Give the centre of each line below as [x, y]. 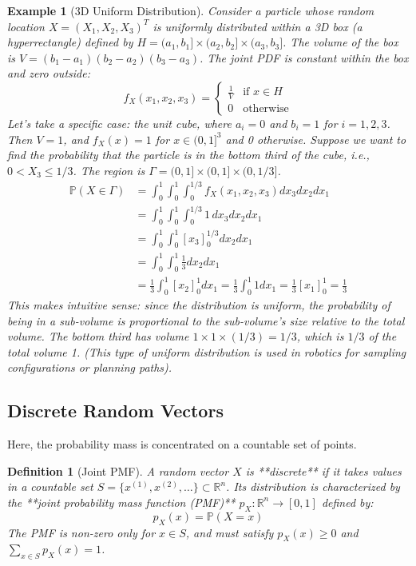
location [26, 26]
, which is [320, 336]
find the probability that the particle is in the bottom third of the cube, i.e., [188, 155]
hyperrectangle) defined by [70, 42]
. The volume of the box [341, 42]
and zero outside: [49, 73]
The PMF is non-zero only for [81, 532]
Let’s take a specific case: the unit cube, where [119, 123]
